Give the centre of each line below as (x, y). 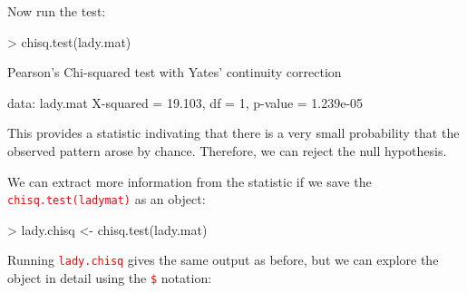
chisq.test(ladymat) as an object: (107, 199)
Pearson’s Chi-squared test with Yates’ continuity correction (175, 72)
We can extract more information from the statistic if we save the (190, 181)
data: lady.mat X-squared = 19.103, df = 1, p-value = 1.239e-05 (185, 102)
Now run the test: (57, 11)
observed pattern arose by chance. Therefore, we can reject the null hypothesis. (227, 150)
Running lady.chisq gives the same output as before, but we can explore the (223, 260)
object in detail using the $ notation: (110, 278)
